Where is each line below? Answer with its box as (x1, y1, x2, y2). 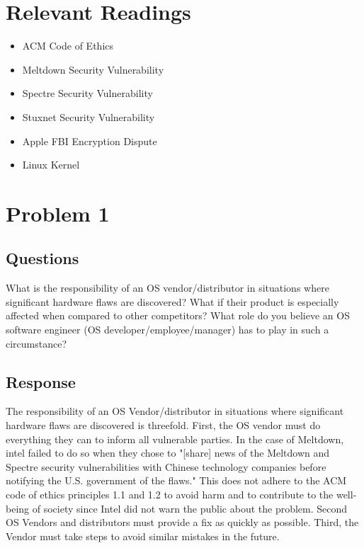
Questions (6, 247, 79, 269)
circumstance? (6, 336, 67, 350)
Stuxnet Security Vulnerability (22, 109, 155, 124)
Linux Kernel (22, 157, 80, 172)
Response (6, 370, 76, 392)
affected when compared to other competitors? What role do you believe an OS (6, 308, 350, 323)
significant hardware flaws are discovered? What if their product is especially (6, 294, 339, 309)
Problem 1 (6, 198, 110, 227)
